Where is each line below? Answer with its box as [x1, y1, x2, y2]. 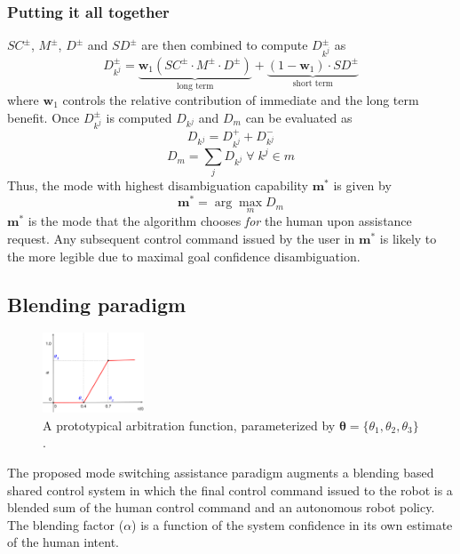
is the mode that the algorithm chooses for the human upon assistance [28, 212, 412, 230]
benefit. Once [7, 108, 80, 126]
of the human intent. [7, 533, 120, 551]
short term [292, 79, 333, 89]
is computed [106, 108, 172, 126]
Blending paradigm [7, 290, 186, 317]
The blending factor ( [7, 515, 124, 534]
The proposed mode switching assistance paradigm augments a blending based [7, 463, 434, 481]
